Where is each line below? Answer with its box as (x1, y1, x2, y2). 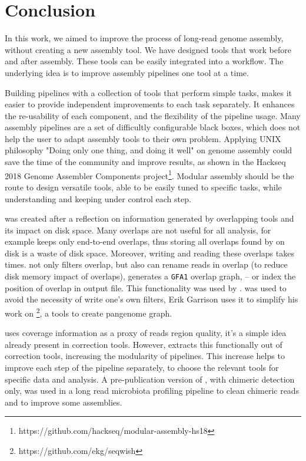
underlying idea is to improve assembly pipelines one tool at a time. (5, 66, 249, 78)
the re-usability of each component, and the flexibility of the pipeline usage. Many (5, 109, 301, 121)
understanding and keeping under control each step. (5, 192, 191, 205)
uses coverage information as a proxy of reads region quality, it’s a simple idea (5, 327, 287, 339)
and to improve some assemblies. (5, 396, 122, 408)
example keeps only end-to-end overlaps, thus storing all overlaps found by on (5, 235, 285, 248)
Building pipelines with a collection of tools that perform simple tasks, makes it (5, 86, 292, 98)
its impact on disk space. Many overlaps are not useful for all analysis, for (5, 223, 271, 236)
